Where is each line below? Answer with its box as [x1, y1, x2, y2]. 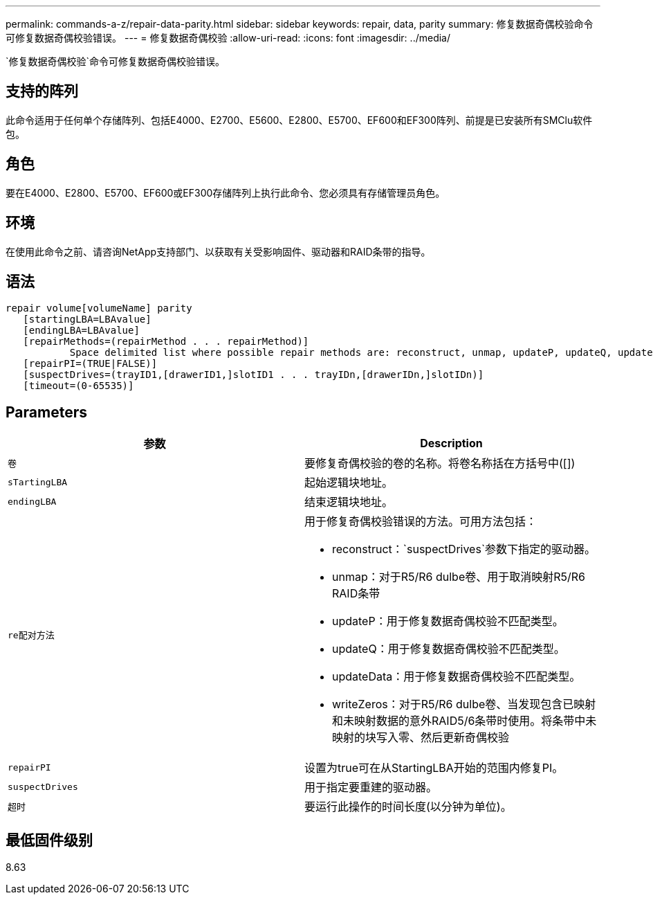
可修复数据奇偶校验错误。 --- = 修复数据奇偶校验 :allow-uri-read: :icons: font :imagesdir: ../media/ [6, 32, 451, 44]
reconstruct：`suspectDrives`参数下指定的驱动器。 [332, 542, 596, 557]
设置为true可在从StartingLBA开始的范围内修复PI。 [304, 761, 564, 775]
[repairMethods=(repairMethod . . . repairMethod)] [23, 336, 309, 348]
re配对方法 [8, 629, 55, 640]
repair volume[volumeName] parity [6, 303, 192, 314]
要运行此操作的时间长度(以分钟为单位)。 [304, 800, 512, 814]
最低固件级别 [6, 831, 93, 849]
